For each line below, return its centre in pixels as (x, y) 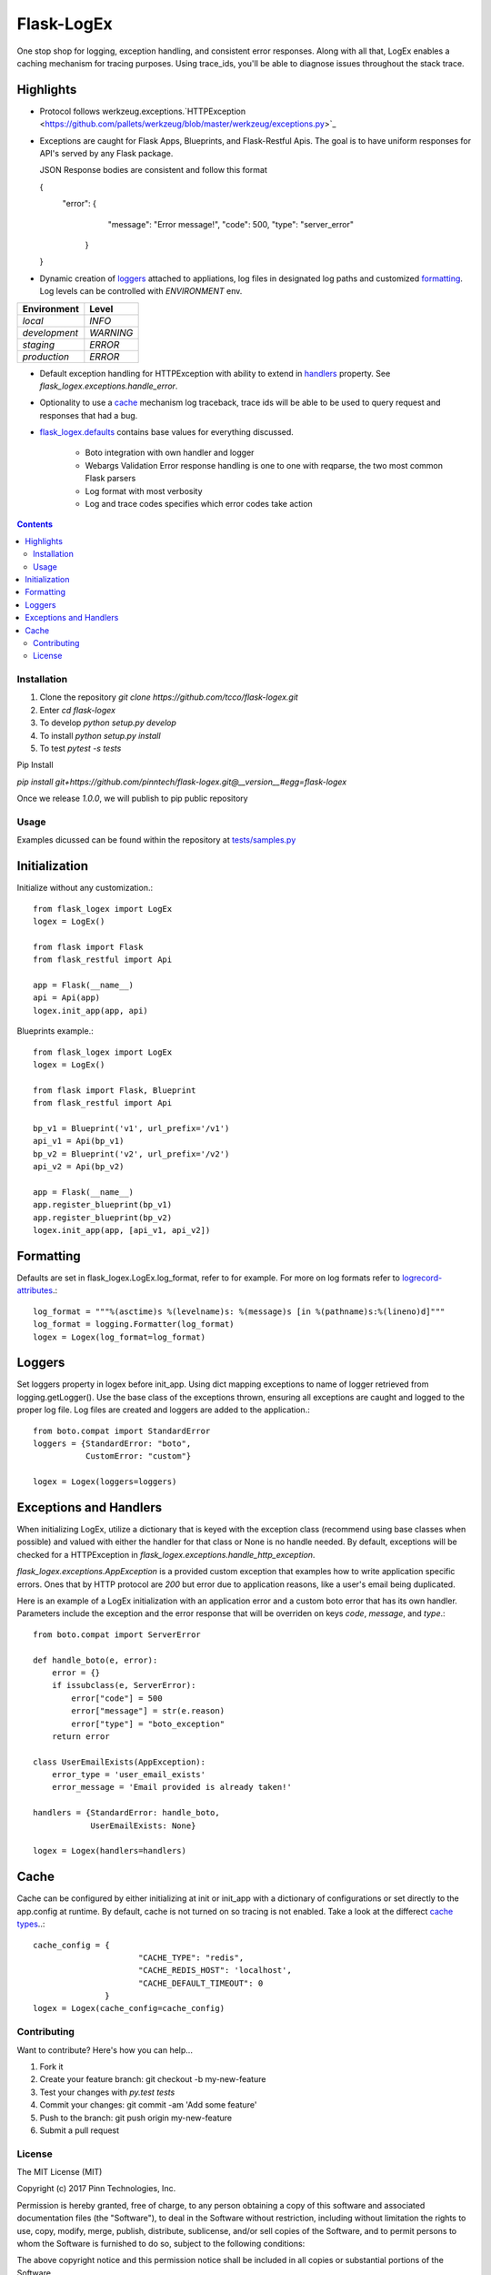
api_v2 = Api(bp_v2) (79, 1167)
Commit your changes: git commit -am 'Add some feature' (148, 2105)
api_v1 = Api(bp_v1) (79, 1141)
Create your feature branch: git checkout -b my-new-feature (153, 2079)
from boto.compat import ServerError (117, 1634)
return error (80, 1736)
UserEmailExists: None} (143, 1825)
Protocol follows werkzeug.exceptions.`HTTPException (142, 111)
